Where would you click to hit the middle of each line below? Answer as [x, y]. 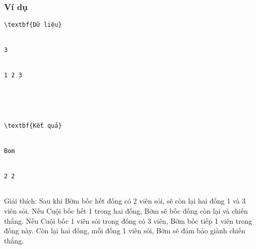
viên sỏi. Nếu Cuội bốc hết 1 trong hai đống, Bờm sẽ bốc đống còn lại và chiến [126, 210]
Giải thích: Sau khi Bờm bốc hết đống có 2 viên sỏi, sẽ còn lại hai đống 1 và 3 [125, 201]
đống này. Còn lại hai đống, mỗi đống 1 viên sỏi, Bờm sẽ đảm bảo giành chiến [125, 231]
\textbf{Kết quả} [33, 126]
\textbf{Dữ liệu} [33, 25]
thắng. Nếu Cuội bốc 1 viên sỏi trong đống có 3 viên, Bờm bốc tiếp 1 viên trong [128, 220]
